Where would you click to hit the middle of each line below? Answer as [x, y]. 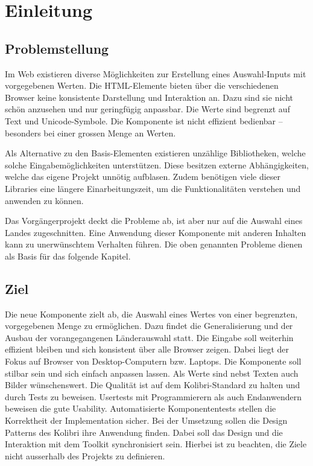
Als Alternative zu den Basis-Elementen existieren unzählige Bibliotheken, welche [155, 153]
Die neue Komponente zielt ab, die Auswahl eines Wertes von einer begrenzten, [151, 314]
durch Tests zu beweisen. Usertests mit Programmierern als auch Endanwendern [153, 396]
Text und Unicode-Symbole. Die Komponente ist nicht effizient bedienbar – [144, 120]
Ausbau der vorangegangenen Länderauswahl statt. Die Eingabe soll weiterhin [149, 337]
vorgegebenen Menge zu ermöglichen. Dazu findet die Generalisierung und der [149, 326]
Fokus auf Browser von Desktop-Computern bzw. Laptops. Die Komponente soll [153, 361]
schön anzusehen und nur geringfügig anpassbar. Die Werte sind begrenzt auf [147, 109]
